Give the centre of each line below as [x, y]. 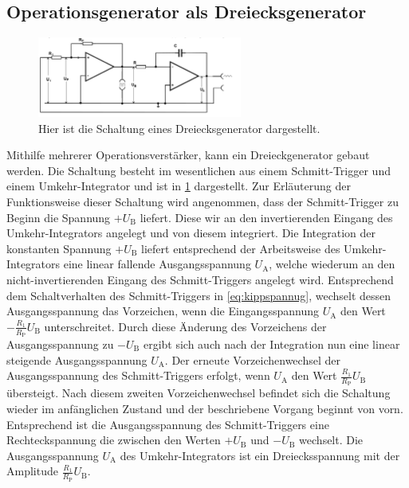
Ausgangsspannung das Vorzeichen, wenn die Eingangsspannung [163, 311]
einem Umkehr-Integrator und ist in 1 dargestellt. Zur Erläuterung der [179, 186]
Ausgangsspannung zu [60, 344]
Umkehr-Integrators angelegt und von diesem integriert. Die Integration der [191, 233]
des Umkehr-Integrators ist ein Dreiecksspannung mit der [260, 455]
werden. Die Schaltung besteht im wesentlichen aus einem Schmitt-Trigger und [199, 170]
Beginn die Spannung [59, 217]
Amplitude [32, 471]
